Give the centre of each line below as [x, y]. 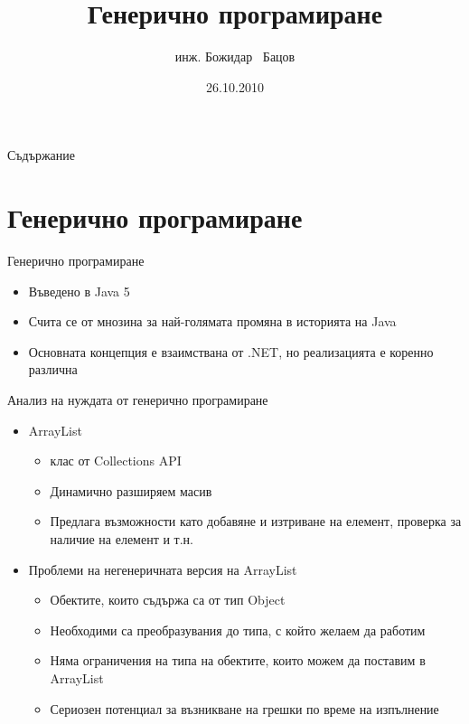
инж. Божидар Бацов [235, 56]
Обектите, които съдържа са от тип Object [168, 600]
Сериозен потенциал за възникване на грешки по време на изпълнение [244, 708]
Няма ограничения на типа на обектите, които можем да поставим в [238, 660]
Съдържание [42, 155]
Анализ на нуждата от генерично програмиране [138, 400]
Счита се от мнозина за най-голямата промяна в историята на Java [212, 321]
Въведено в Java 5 [79, 291]
